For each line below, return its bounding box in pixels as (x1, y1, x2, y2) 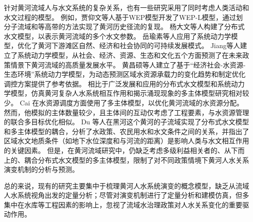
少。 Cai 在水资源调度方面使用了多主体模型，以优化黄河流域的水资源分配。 (4, 97, 244, 107)
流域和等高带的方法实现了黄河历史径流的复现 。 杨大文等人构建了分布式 (17, 21, 245, 32)
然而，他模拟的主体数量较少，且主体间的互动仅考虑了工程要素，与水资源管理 (4, 107, 249, 117)
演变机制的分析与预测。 (4, 164, 79, 174)
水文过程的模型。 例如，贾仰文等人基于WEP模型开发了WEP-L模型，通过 (4, 12, 236, 22)
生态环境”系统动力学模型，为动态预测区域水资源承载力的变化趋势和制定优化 (4, 69, 246, 79)
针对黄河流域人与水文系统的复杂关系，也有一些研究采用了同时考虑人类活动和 (4, 2, 249, 12)
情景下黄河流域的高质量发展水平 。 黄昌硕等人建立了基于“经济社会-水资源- (10, 59, 246, 69)
